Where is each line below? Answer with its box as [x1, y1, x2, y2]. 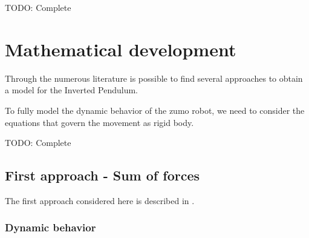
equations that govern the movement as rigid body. [5, 116, 194, 128]
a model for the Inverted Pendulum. [5, 84, 138, 96]
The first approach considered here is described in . [5, 194, 195, 207]
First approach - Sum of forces [5, 166, 200, 185]
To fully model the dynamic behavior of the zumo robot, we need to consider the [5, 104, 305, 116]
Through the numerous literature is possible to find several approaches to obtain [5, 71, 303, 84]
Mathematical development [5, 36, 236, 61]
